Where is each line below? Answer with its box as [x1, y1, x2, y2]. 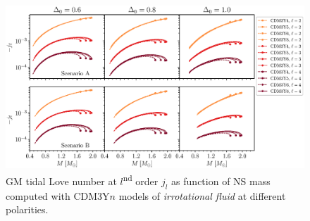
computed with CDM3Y [6, 188, 110, 203]
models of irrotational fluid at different [118, 188, 286, 203]
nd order [123, 172, 159, 188]
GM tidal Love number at [6, 173, 117, 188]
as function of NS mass [171, 173, 271, 188]
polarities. [6, 202, 49, 217]
